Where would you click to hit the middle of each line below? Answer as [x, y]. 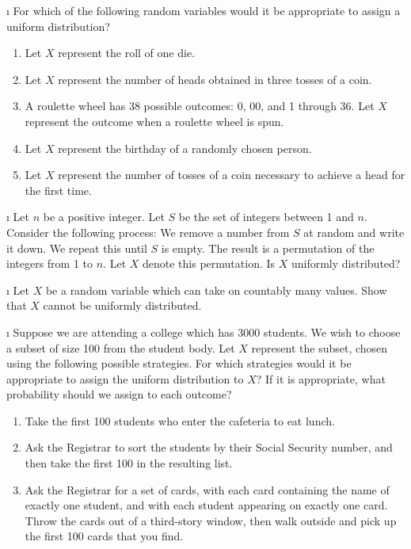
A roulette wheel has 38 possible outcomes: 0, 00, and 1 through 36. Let [200, 106]
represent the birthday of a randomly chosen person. [185, 148]
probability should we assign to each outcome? [119, 394]
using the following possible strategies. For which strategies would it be [179, 363]
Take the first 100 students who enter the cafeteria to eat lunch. [180, 420]
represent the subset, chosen [320, 347]
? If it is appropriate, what [321, 378]
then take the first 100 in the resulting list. [129, 463]
